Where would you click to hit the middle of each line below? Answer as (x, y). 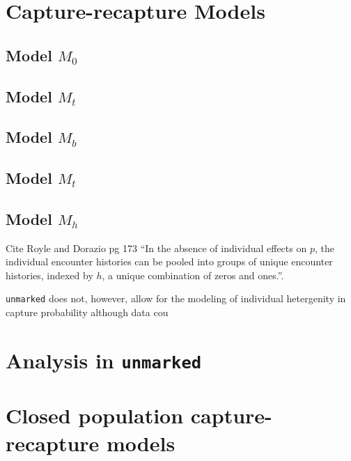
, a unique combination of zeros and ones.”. (193, 275)
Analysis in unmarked (104, 360)
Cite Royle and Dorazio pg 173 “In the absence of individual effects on (156, 248)
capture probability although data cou (87, 312)
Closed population (95, 415)
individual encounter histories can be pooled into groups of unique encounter (169, 261)
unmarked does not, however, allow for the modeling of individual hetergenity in (176, 298)
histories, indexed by (49, 275)
